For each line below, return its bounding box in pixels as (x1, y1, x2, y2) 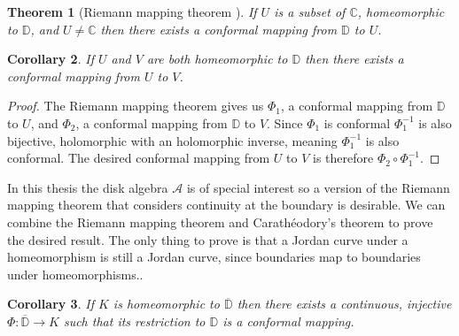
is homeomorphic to (113, 294, 220, 313)
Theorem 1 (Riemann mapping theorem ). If (7, 3, 257, 20)
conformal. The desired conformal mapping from (7, 149, 270, 167)
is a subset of (274, 3, 346, 20)
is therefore (313, 149, 374, 167)
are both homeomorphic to (146, 50, 288, 68)
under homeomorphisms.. (7, 264, 144, 283)
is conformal (323, 113, 391, 132)
